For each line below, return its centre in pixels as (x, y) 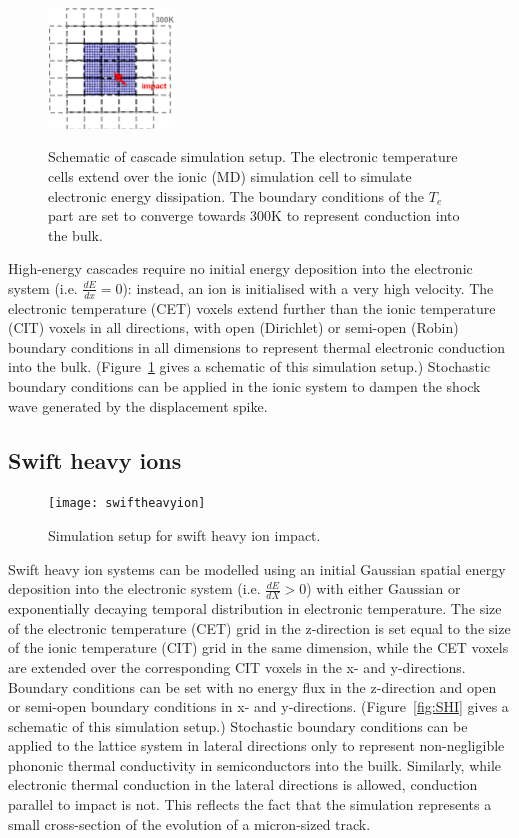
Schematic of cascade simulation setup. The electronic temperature (253, 156)
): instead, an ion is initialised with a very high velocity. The (308, 287)
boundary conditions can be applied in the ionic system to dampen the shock (244, 386)
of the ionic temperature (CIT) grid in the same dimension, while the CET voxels (258, 647)
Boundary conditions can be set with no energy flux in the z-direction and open (252, 686)
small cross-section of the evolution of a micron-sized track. (189, 823)
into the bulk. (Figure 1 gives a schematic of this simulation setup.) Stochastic (249, 366)
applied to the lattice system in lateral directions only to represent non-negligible (256, 745)
